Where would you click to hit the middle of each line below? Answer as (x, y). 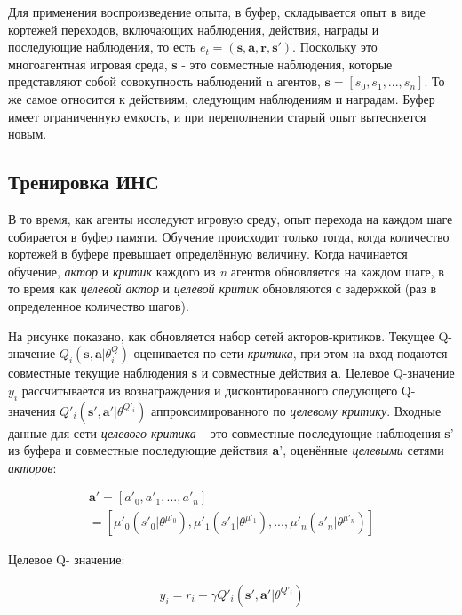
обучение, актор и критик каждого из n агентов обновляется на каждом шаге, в (226, 271)
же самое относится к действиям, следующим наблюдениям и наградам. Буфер (222, 98)
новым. (28, 134)
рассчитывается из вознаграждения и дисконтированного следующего (210, 390)
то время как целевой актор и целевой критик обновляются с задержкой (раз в (223, 288)
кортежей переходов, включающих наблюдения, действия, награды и (194, 29)
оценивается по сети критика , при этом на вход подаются (291, 353)
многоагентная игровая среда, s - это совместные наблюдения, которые (200, 64)
